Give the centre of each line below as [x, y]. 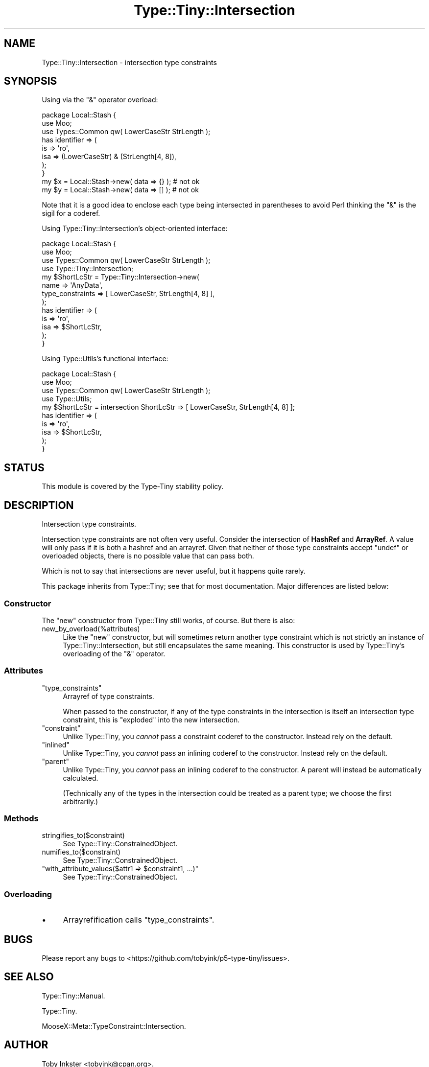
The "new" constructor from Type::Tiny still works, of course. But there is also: [168, 620]
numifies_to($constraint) [81, 852]
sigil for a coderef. [71, 213]
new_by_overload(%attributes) [91, 628]
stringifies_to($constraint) [83, 835]
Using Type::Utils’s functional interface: [105, 359]
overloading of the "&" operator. [114, 653]
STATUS [24, 467]
